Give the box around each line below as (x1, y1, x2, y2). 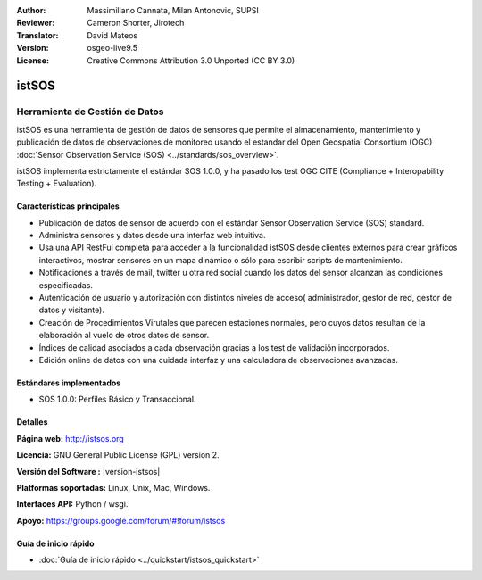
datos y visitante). (38, 304, 104, 316)
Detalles (16, 417, 48, 427)
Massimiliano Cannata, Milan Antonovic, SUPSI (87, 5, 259, 15)
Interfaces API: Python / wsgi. (16, 499, 129, 510)
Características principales (16, 201, 120, 211)
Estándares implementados (16, 377, 121, 388)
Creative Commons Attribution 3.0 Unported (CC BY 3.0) (87, 54, 295, 66)
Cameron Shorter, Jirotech (87, 18, 185, 29)
